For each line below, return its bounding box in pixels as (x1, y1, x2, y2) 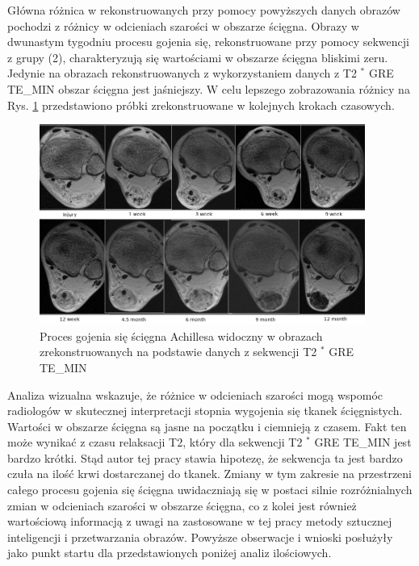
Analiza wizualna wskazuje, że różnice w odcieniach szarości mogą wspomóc (7, 386, 383, 403)
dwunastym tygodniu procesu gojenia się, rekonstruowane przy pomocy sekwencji (7, 33, 409, 50)
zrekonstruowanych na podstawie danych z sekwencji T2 (40, 343, 317, 360)
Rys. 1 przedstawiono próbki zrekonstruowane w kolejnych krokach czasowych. (7, 96, 395, 113)
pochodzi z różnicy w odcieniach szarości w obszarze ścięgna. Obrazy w (7, 17, 359, 34)
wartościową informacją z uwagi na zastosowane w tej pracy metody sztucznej (7, 513, 392, 530)
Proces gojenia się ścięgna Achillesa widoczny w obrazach (40, 327, 323, 344)
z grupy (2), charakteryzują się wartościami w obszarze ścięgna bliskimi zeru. (7, 48, 388, 65)
